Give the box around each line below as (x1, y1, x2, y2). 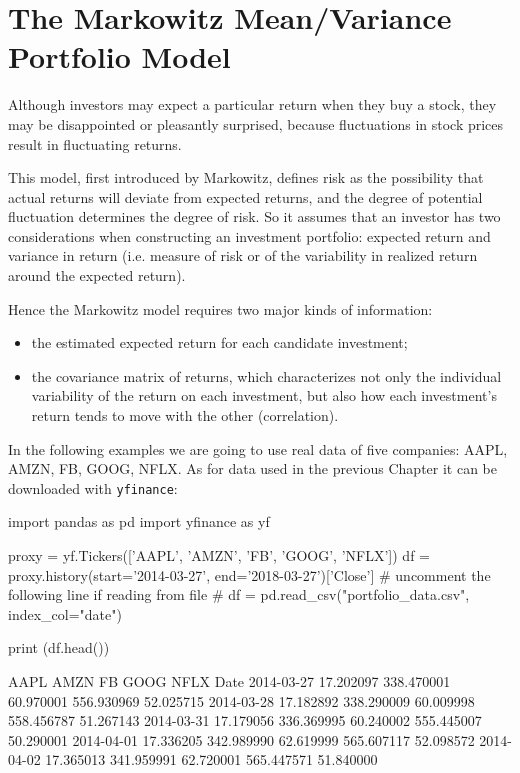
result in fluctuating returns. (8, 133, 182, 154)
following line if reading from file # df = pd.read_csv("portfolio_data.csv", (8, 584, 470, 605)
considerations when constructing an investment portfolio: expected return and (8, 225, 491, 246)
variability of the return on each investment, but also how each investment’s (31, 385, 497, 406)
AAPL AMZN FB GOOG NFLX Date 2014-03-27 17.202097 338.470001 (8, 671, 451, 692)
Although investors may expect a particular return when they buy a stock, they (8, 94, 497, 115)
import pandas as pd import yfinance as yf (8, 511, 270, 532)
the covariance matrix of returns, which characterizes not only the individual (31, 365, 502, 386)
